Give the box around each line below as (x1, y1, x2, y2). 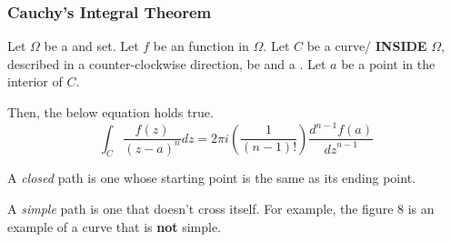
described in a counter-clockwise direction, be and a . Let (7, 54, 326, 73)
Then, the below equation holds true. (7, 103, 214, 121)
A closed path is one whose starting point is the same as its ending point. (7, 168, 416, 187)
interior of (7, 72, 63, 91)
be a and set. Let (44, 36, 139, 55)
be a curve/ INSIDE (306, 36, 427, 55)
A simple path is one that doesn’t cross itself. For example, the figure (7, 198, 394, 217)
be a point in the (341, 54, 436, 73)
